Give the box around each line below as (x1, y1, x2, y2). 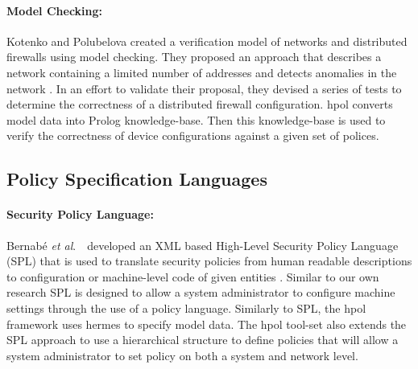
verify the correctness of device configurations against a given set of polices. (6, 127, 379, 144)
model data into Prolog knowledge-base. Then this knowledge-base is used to (6, 111, 386, 128)
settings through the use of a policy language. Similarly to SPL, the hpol (6, 299, 366, 316)
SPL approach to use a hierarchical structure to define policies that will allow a (6, 331, 399, 348)
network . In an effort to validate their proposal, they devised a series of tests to (6, 80, 402, 96)
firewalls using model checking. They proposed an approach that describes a (6, 48, 382, 65)
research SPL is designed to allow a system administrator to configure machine (6, 284, 395, 301)
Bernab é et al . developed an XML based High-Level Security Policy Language (6, 236, 399, 253)
